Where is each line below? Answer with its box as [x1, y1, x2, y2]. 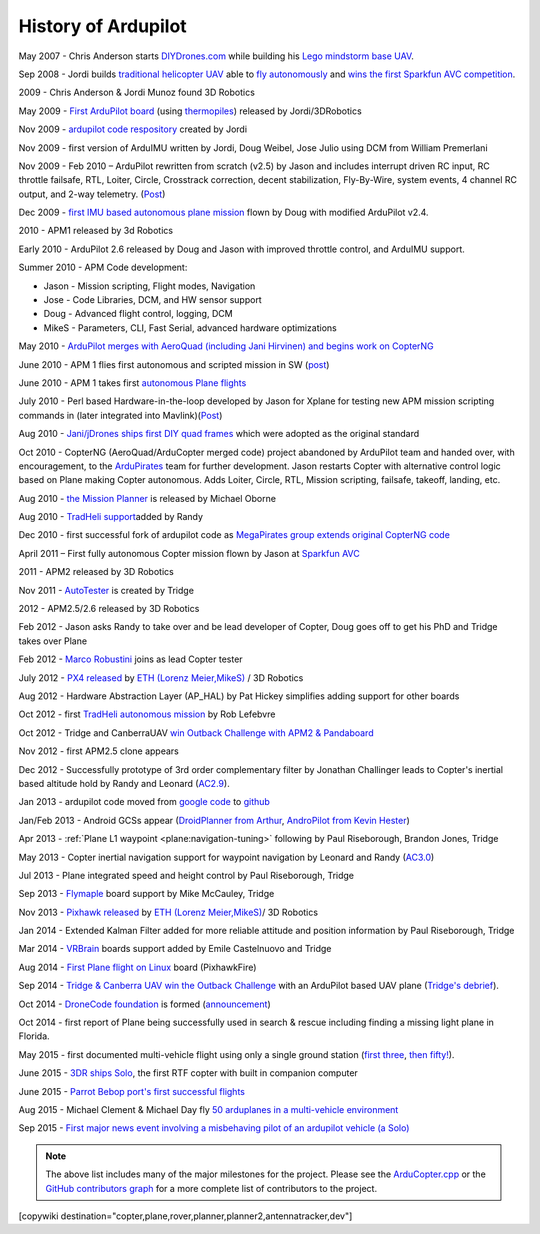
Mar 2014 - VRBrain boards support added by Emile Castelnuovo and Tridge [18, 943, 332, 955]
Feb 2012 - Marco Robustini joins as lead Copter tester [18, 653, 244, 665]
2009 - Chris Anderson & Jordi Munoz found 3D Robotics [18, 86, 255, 99]
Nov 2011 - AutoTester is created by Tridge [18, 584, 195, 596]
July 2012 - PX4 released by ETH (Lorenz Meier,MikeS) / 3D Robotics [18, 671, 304, 684]
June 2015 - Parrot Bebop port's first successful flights [18, 1085, 245, 1097]
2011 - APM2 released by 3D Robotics [18, 566, 174, 578]
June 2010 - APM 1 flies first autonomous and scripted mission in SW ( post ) [18, 358, 330, 370]
